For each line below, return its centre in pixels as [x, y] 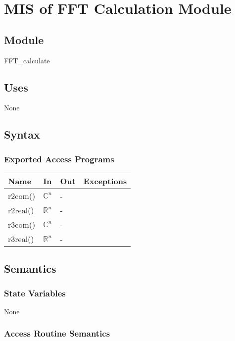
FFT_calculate [27, 60]
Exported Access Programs [59, 159]
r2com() [22, 195]
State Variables [35, 293]
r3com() [22, 224]
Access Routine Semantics [57, 333]
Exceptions [105, 181]
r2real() [21, 210]
